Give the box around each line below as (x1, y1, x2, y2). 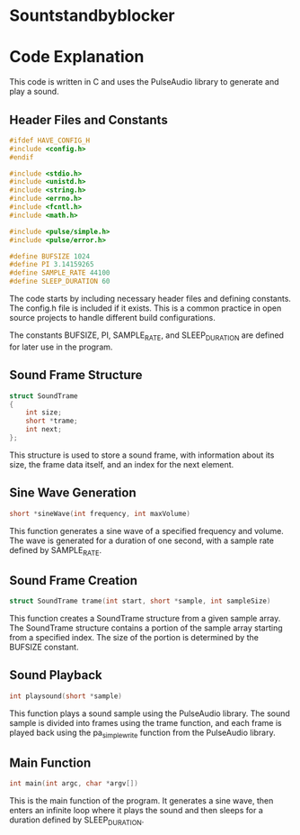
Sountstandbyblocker (9, 5, 175, 26)
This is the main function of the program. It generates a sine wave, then (9, 795, 274, 806)
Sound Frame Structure (9, 368, 143, 383)
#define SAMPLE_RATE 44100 (9, 268, 110, 277)
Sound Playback (9, 667, 102, 683)
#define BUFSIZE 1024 (9, 251, 91, 261)
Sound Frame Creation (9, 573, 137, 588)
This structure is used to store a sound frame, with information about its (9, 449, 275, 460)
